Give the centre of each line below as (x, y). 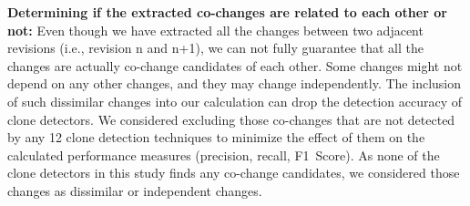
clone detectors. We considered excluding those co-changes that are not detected (231, 119)
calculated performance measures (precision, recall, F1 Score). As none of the (224, 154)
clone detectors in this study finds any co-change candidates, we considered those (234, 173)
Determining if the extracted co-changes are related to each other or (227, 12)
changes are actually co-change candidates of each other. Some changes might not (235, 65)
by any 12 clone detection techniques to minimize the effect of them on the (216, 137)
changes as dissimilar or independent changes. (135, 190)
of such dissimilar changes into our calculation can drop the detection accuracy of (235, 101)
